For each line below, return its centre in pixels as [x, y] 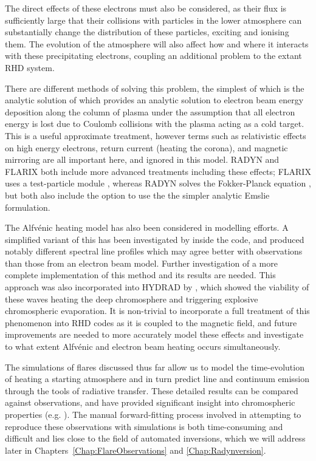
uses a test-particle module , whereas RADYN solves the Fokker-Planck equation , [158, 183]
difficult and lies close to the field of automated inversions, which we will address [155, 438]
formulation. [28, 207]
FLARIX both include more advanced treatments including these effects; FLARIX [158, 171]
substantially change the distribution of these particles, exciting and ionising [147, 32]
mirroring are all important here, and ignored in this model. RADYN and [142, 159]
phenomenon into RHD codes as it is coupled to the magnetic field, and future [151, 322]
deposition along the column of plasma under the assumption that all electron [150, 111]
